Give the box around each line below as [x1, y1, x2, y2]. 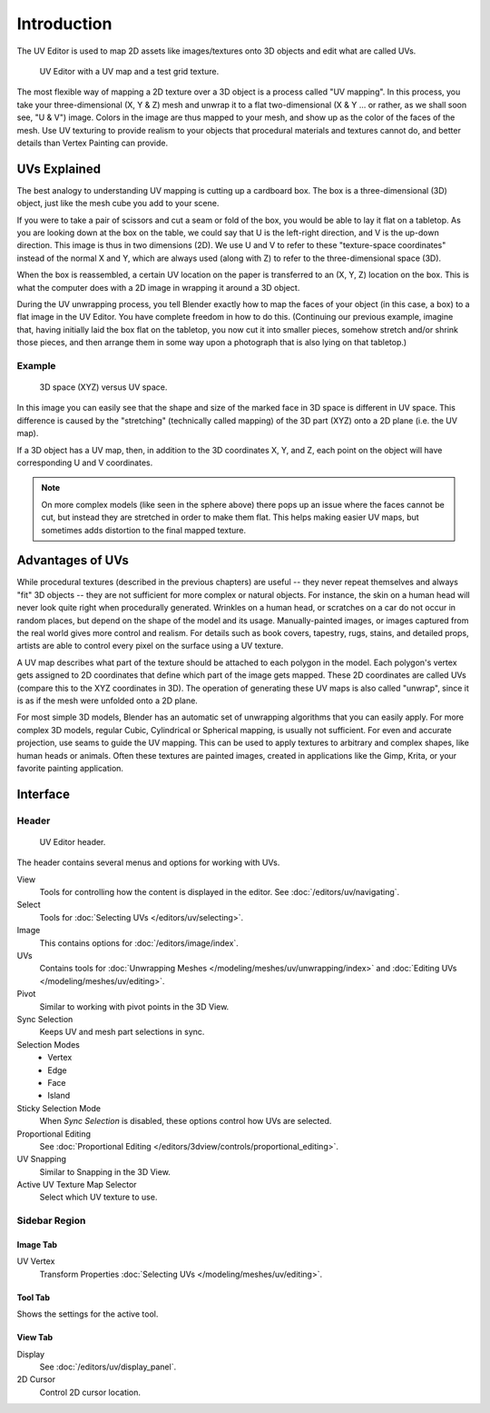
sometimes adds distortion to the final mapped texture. [41, 524, 247, 535]
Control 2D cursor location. [39, 1387, 141, 1398]
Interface [16, 786, 70, 801]
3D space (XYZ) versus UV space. [39, 382, 168, 393]
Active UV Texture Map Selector [16, 1179, 137, 1190]
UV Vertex [16, 1256, 55, 1267]
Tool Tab [16, 1291, 50, 1303]
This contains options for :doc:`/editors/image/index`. [39, 937, 240, 949]
